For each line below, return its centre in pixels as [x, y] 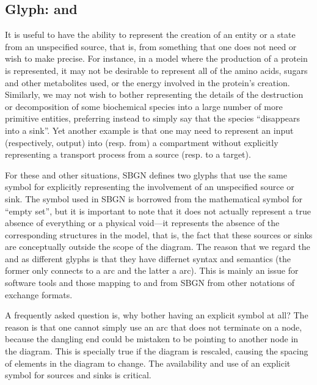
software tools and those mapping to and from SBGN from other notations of [150, 283]
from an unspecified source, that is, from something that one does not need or [151, 46]
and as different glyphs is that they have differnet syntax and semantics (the [148, 258]
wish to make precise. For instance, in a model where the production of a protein [156, 58]
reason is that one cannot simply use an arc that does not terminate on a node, [154, 327]
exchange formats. [39, 294]
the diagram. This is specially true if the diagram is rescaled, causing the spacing [157, 351]
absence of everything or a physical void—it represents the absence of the [142, 223]
